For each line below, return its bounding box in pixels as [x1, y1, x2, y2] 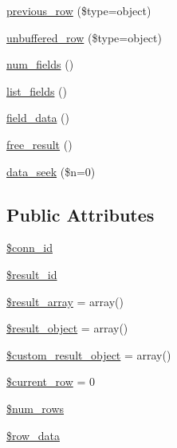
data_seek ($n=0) [6, 163, 96, 179]
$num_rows [6, 399, 65, 416]
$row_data [6, 426, 60, 443]
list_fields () [6, 82, 68, 99]
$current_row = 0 [6, 373, 95, 390]
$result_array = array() [6, 293, 124, 309]
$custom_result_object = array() [6, 346, 171, 363]
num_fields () [6, 56, 74, 73]
